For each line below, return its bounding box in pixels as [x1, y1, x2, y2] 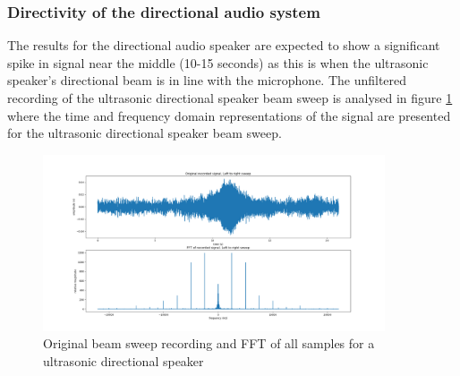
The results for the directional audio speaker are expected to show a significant [7, 36, 440, 55]
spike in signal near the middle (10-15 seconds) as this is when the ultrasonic [7, 53, 429, 72]
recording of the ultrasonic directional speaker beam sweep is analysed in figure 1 [7, 89, 453, 107]
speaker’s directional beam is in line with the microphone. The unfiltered [7, 71, 407, 90]
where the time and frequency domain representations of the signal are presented [7, 106, 451, 124]
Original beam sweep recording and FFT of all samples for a [43, 334, 375, 353]
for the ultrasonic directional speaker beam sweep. [7, 124, 282, 142]
